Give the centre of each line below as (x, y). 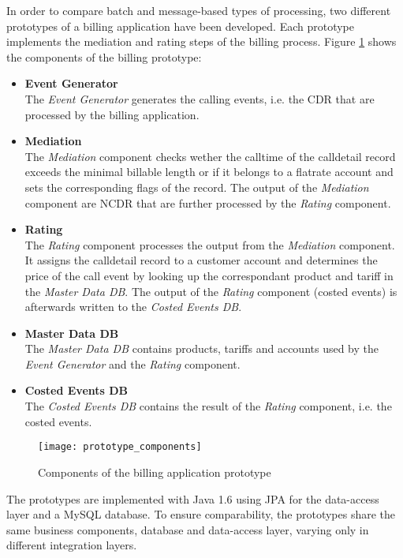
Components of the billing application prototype (155, 472)
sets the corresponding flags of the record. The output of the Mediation (197, 187)
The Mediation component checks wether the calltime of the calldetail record (210, 156)
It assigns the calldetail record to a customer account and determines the (201, 260)
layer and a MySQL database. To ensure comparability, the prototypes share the (201, 514)
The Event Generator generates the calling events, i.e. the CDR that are (200, 98)
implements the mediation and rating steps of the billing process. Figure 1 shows (201, 41)
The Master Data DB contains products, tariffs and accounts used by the (202, 348)
